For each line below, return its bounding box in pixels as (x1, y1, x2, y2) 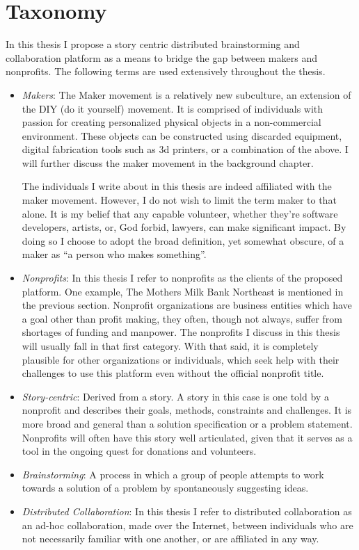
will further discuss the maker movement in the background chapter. (22, 155, 314, 170)
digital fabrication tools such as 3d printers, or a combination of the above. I (22, 142, 349, 156)
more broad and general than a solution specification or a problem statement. (22, 416, 353, 430)
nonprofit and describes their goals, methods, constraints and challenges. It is (22, 403, 352, 417)
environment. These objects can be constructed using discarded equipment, (22, 128, 342, 143)
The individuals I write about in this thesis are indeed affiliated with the (22, 179, 332, 193)
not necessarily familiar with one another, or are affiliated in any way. (22, 531, 319, 546)
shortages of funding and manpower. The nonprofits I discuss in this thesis (22, 325, 340, 339)
